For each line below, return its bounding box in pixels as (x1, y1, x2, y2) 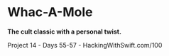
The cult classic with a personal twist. (7, 27, 122, 36)
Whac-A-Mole (7, 4, 93, 20)
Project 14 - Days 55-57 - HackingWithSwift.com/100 (7, 41, 163, 49)
